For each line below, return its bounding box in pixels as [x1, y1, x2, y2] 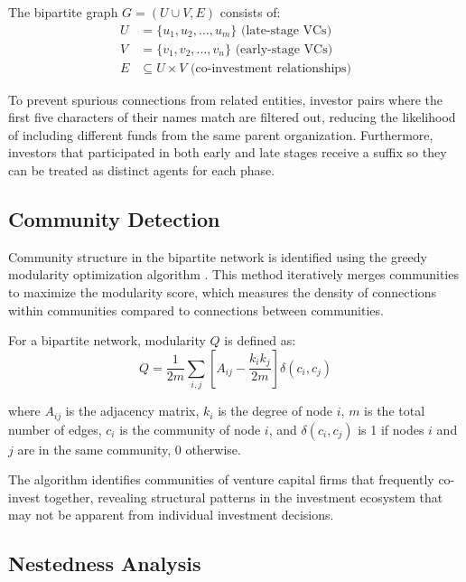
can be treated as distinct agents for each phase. [8, 161, 275, 180]
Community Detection [8, 205, 220, 233]
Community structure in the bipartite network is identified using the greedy [8, 247, 428, 266]
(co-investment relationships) [191, 61, 352, 75]
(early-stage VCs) [235, 42, 333, 56]
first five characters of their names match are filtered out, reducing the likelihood [8, 108, 456, 127]
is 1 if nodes [358, 419, 424, 438]
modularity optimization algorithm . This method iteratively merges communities [8, 265, 459, 284]
